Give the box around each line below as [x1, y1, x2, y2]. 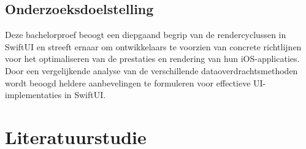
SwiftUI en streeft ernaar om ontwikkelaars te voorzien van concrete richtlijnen [5, 40, 302, 53]
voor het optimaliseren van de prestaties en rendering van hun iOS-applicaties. [5, 52, 300, 65]
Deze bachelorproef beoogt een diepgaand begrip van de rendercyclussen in [5, 28, 286, 41]
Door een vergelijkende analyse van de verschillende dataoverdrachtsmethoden [5, 64, 298, 77]
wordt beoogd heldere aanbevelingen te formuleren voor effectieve [5, 76, 251, 89]
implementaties [5, 88, 62, 101]
